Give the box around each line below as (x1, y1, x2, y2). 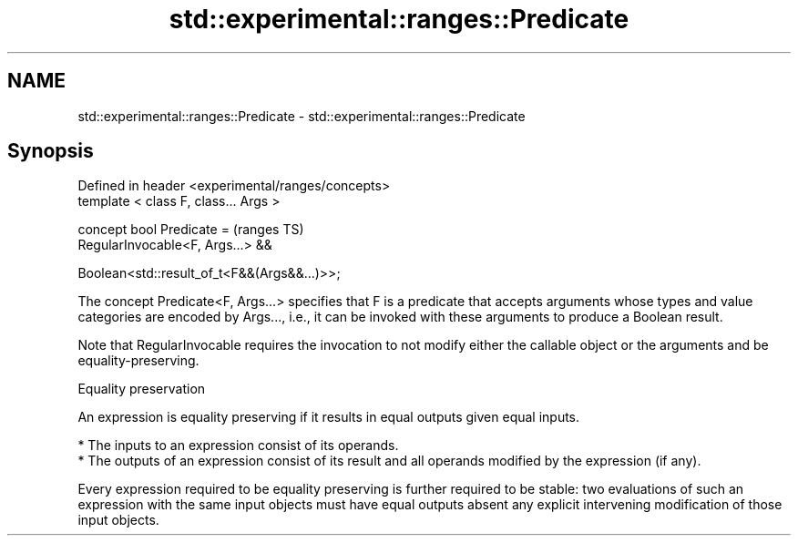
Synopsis (7, 139, 94, 163)
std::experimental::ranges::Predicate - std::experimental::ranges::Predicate (77, 108, 526, 124)
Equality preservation (77, 381, 206, 397)
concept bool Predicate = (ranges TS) (77, 221, 304, 238)
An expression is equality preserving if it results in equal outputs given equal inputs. (77, 409, 580, 425)
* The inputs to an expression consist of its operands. (77, 437, 399, 454)
